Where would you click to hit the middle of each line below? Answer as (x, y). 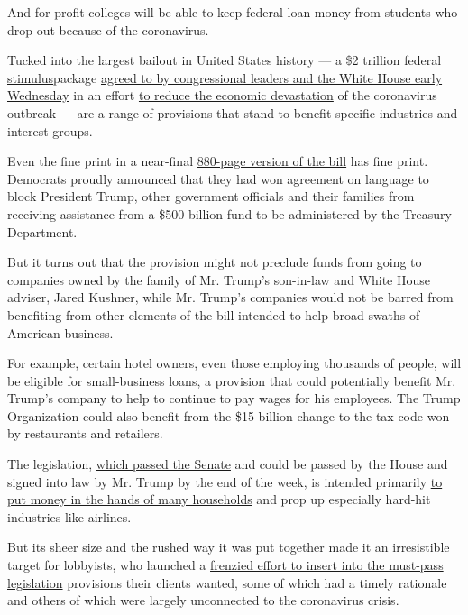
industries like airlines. (69, 516)
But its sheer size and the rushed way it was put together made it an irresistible (229, 547)
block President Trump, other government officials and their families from (211, 196)
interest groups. (50, 130)
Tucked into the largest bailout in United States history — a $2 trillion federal (225, 60)
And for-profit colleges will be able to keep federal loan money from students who (233, 12)
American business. (60, 332)
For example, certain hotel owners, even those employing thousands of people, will (234, 363)
